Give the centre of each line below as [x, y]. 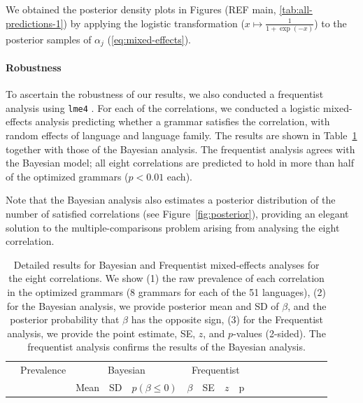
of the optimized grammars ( [67, 176]
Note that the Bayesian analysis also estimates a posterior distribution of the [171, 200]
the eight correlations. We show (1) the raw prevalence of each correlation [166, 278]
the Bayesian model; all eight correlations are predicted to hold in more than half [180, 163]
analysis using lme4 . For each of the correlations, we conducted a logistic [163, 107]
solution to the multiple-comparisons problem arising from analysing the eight [173, 227]
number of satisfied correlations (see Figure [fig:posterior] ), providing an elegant [177, 213]
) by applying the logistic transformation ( [154, 23]
